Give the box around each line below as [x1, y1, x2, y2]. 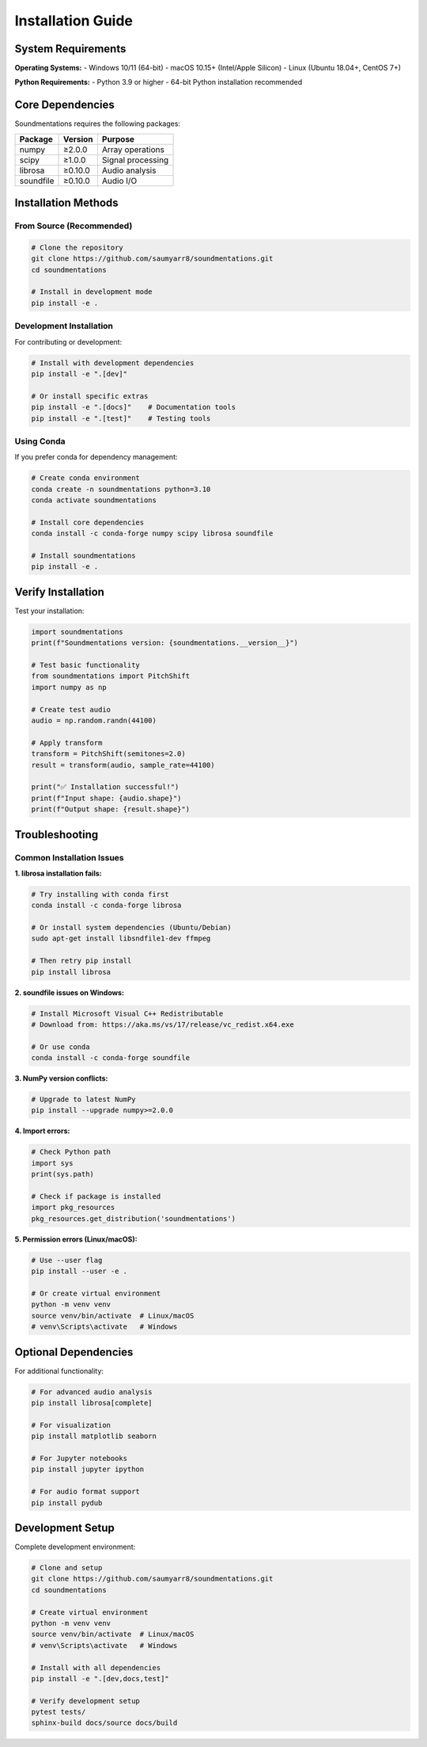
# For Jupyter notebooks [31, 1454, 128, 1463]
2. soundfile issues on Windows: [14, 987, 124, 997]
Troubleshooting [14, 828, 99, 841]
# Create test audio [31, 705, 111, 714]
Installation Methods [14, 196, 119, 210]
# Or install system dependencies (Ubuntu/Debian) [31, 923, 232, 933]
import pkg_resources [31, 1203, 115, 1212]
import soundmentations [31, 627, 124, 636]
